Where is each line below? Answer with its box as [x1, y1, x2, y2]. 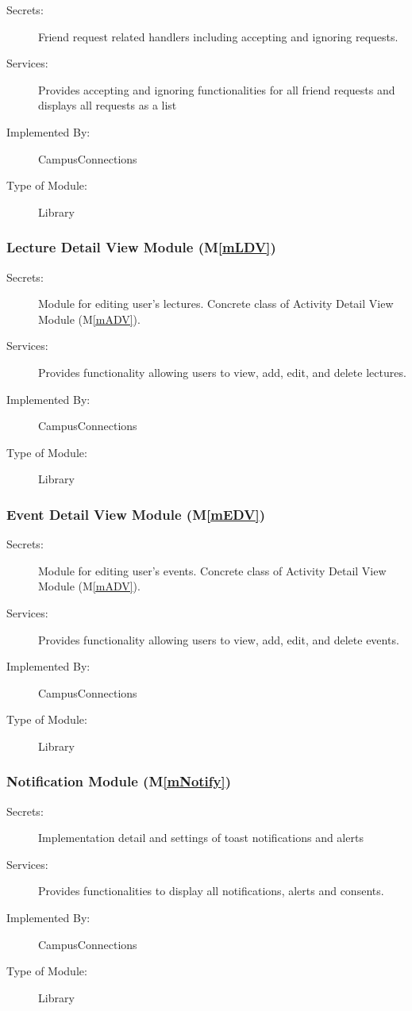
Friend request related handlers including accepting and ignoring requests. [38, 28, 399, 44]
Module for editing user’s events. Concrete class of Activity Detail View [38, 562, 387, 579]
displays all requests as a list [38, 97, 177, 113]
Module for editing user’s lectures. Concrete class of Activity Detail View [38, 295, 394, 312]
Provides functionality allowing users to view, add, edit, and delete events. [38, 631, 399, 648]
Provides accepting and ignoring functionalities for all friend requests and [38, 81, 395, 98]
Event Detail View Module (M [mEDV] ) [6, 504, 265, 524]
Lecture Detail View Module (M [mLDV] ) [6, 237, 276, 257]
